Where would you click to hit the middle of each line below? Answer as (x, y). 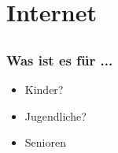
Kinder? (44, 90)
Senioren (45, 142)
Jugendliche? (55, 116)
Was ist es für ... (60, 60)
